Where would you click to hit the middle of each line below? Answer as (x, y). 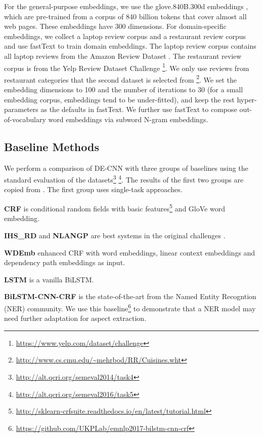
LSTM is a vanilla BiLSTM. (49, 279)
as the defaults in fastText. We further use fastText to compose (139, 109)
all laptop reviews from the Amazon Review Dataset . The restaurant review (123, 56)
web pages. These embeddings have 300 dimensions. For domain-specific (115, 26)
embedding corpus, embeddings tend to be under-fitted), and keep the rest (119, 99)
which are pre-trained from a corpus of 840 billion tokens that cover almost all (125, 16)
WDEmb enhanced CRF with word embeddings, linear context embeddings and (130, 252)
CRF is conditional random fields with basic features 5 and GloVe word (115, 208)
